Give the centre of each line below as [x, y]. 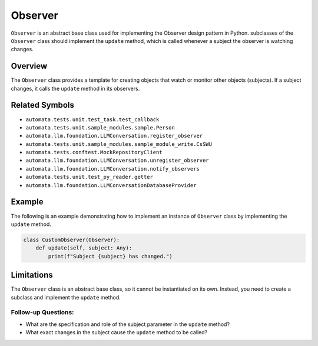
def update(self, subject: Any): [84, 248]
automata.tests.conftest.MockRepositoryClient [94, 152]
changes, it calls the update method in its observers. [75, 88]
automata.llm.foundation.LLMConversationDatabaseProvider [111, 185]
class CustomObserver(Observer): [72, 239]
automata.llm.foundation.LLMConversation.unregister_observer [117, 161]
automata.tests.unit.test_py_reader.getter [89, 177]
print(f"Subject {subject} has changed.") [110, 256]
